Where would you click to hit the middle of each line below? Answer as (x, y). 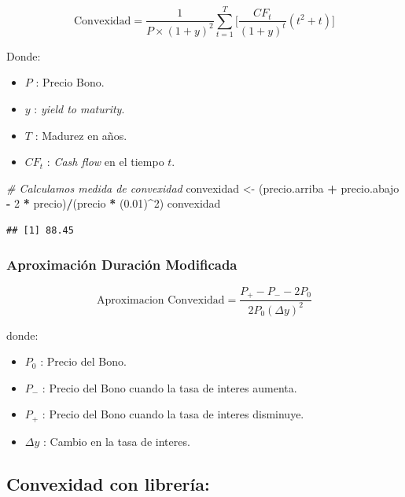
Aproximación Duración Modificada (122, 265)
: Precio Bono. (70, 82)
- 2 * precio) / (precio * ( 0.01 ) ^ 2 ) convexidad (114, 203)
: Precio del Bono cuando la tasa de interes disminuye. (173, 414)
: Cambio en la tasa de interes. (117, 441)
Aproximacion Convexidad (160, 300)
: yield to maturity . (79, 108)
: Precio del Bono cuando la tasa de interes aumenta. (169, 387)
